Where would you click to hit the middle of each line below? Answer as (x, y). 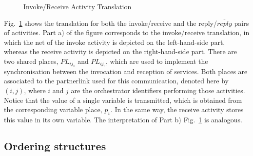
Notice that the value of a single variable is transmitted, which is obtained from (123, 100)
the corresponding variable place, (53, 109)
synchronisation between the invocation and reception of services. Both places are (126, 71)
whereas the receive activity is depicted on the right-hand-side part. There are (120, 51)
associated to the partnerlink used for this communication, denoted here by (116, 81)
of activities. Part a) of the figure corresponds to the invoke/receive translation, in (127, 32)
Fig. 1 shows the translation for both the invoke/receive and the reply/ (110, 23)
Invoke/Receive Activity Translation (78, 6)
